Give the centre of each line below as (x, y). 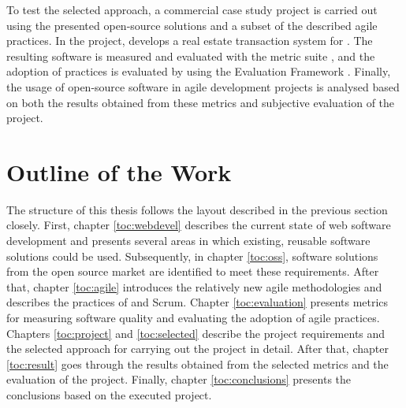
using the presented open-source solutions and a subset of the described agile (192, 25)
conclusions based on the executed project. (109, 395)
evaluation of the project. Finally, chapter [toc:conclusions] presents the (179, 379)
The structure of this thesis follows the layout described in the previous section (197, 209)
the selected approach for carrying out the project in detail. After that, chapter (197, 349)
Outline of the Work (119, 171)
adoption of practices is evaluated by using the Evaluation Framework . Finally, (199, 71)
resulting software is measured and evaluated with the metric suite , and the (191, 56)
